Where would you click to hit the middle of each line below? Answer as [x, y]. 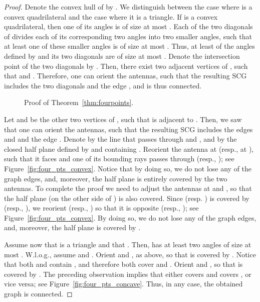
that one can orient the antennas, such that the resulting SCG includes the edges [128, 129]
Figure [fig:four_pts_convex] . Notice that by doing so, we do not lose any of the [128, 168]
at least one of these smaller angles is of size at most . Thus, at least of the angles [129, 46]
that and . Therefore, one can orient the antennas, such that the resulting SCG [125, 76]
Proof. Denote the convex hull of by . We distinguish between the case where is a [128, 7]
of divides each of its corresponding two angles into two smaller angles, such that [128, 36]
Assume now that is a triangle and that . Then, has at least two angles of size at [128, 244]
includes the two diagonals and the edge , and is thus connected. [103, 85]
